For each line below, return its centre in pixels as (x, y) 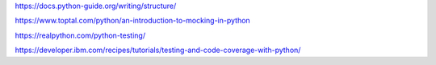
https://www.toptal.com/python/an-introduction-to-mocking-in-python (132, 21)
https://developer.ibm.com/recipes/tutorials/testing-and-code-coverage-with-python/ (158, 50)
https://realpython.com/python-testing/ (80, 35)
